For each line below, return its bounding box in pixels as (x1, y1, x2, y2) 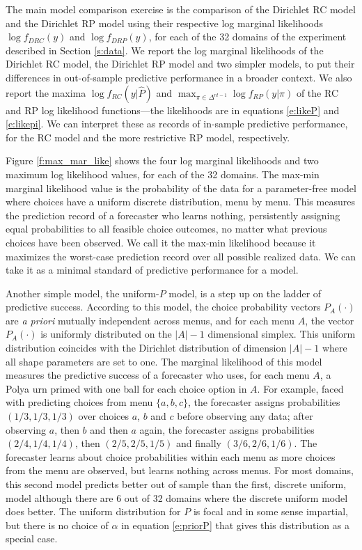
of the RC (296, 85, 338, 100)
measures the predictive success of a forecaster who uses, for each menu (6, 368, 310, 382)
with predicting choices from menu (6, 395, 153, 409)
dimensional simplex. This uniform (207, 327, 356, 341)
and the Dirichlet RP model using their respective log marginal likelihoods (6, 15, 323, 30)
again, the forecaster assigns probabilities (139, 422, 315, 437)
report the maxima (6, 85, 86, 100)
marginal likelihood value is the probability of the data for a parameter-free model (6, 180, 356, 195)
